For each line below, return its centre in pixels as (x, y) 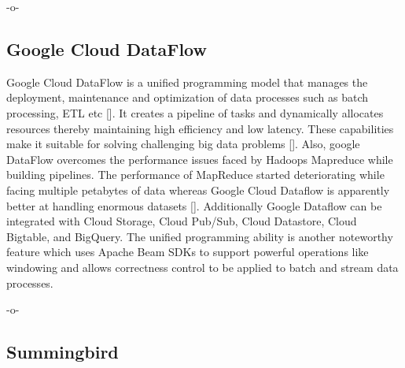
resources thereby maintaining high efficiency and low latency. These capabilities (200, 128)
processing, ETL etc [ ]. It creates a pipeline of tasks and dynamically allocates (195, 112)
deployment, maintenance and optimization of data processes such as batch (188, 97)
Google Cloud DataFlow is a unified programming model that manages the (187, 82)
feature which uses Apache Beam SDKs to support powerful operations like (188, 252)
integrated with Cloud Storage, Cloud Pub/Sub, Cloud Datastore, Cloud (182, 221)
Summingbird (63, 352)
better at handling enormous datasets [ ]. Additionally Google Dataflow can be (194, 205)
